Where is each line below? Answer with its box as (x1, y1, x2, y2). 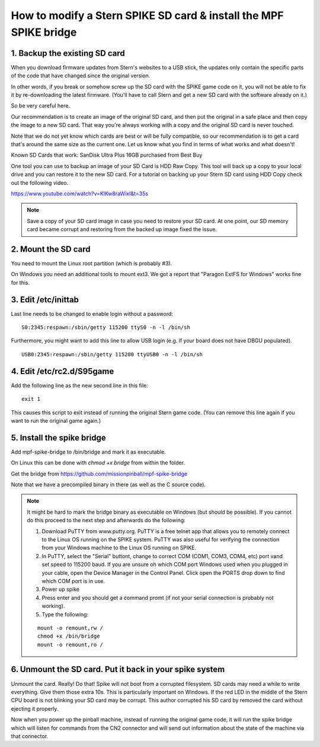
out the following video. (11, 179, 69, 186)
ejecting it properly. (11, 705, 59, 712)
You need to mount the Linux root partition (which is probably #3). (11, 260, 172, 267)
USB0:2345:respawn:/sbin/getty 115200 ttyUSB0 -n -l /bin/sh (21, 351, 203, 357)
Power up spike (41, 585, 80, 593)
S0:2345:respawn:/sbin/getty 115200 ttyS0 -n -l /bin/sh (21, 324, 191, 331)
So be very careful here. (11, 102, 71, 109)
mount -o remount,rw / (37, 624, 104, 631)
